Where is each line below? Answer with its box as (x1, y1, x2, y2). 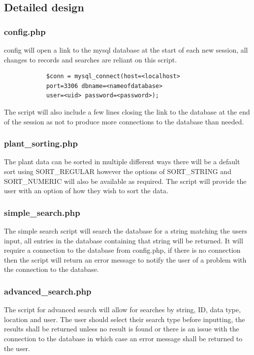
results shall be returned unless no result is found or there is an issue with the (4, 324, 239, 334)
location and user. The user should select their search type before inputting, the (4, 314, 245, 324)
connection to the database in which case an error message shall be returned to (4, 333, 243, 343)
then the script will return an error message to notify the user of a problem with (4, 254, 247, 265)
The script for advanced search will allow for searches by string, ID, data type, (4, 304, 241, 315)
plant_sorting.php (4, 137, 78, 149)
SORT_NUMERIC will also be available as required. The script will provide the (4, 176, 247, 186)
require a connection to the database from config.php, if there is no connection (4, 245, 241, 255)
